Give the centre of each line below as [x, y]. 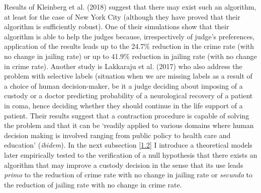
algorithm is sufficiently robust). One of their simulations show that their [117, 26]
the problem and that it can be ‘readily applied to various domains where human [129, 125]
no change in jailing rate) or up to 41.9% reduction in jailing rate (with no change [130, 56]
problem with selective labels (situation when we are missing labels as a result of [128, 76]
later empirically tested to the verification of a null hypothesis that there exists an [131, 154]
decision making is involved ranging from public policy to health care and [117, 135]
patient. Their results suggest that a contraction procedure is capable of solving [127, 115]
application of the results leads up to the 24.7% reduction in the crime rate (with [129, 46]
